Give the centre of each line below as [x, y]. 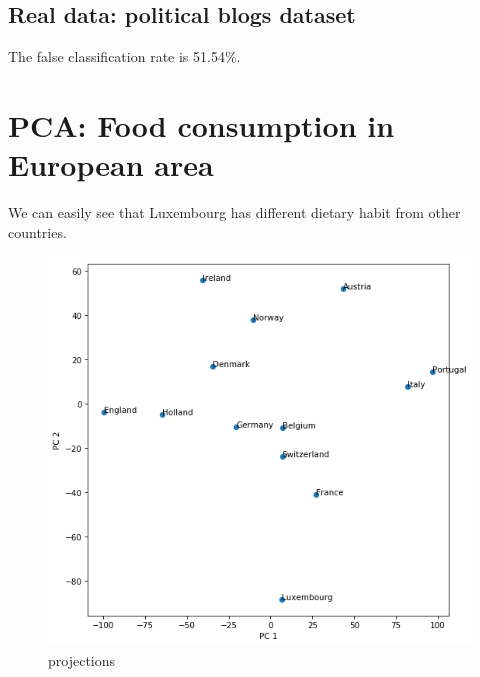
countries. [37, 231]
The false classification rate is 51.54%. [124, 56]
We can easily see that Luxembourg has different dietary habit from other [234, 212]
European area [111, 164]
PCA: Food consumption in [201, 124]
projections [82, 659]
